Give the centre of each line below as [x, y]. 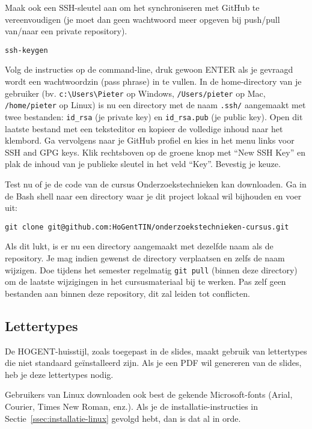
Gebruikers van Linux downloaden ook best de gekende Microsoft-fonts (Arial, [149, 394]
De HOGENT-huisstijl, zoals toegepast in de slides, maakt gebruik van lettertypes [156, 351]
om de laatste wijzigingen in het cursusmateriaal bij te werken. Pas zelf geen [145, 281]
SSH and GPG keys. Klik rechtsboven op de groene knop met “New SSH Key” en [155, 152]
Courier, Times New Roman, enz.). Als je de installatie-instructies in [132, 406]
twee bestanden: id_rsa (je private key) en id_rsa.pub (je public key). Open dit [154, 116]
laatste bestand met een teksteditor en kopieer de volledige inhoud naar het [144, 128]
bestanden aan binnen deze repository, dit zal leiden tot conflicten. [127, 293]
